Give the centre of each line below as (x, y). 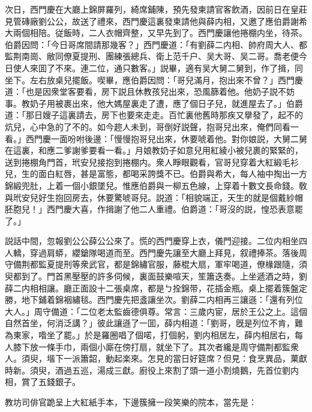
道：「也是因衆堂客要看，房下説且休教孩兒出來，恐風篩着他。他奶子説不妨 (150, 91)
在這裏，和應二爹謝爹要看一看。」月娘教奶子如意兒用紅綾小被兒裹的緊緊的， (154, 150)
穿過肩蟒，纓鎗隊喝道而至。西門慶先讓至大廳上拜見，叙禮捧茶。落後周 (168, 252)
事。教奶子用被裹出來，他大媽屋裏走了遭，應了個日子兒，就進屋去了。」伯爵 (154, 103)
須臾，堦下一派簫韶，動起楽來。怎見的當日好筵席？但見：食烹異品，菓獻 (164, 358)
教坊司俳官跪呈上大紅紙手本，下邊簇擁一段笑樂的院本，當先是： (131, 402)
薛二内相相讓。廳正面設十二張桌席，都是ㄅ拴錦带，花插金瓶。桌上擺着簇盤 (152, 288)
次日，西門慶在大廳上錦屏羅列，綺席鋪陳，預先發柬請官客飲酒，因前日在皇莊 (156, 9)
